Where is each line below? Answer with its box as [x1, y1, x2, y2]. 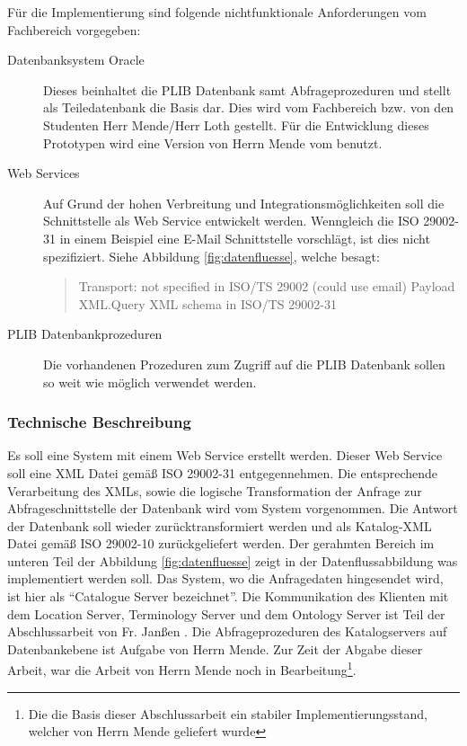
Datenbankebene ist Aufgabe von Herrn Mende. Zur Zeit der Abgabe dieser [7, 639, 423, 658]
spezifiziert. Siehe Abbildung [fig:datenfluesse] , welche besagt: [43, 246, 380, 265]
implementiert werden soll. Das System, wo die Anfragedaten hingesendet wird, [7, 569, 444, 588]
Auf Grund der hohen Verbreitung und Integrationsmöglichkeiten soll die [43, 193, 445, 212]
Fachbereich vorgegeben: [7, 20, 141, 39]
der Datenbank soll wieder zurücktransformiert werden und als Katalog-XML [7, 516, 432, 535]
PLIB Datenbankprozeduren [7, 324, 163, 343]
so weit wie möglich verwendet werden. [43, 372, 257, 391]
